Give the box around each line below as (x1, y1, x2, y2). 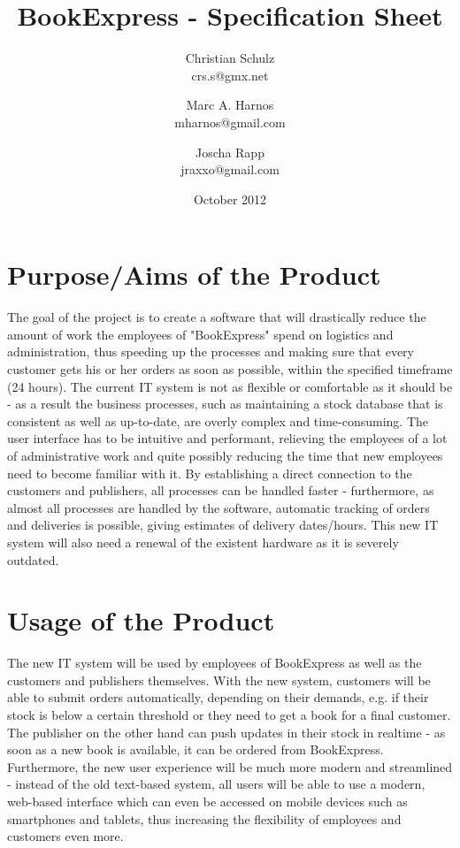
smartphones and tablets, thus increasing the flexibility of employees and (7, 809, 402, 828)
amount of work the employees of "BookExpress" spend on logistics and (7, 325, 394, 343)
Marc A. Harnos (186, 95, 274, 114)
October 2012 (193, 189, 267, 208)
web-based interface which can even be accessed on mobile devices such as (7, 792, 408, 810)
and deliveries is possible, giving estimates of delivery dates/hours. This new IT (7, 516, 439, 534)
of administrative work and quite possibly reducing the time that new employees (7, 446, 443, 464)
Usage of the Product (7, 602, 275, 638)
